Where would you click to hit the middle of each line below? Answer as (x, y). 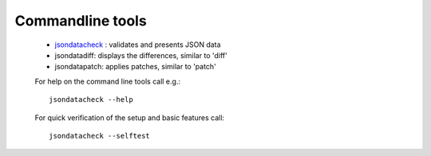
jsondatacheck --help (91, 100)
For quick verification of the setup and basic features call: (130, 117)
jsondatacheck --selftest (100, 136)
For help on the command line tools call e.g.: (108, 81)
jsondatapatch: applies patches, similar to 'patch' (136, 67)
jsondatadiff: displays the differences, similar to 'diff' (141, 55)
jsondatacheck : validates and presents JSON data (138, 45)
